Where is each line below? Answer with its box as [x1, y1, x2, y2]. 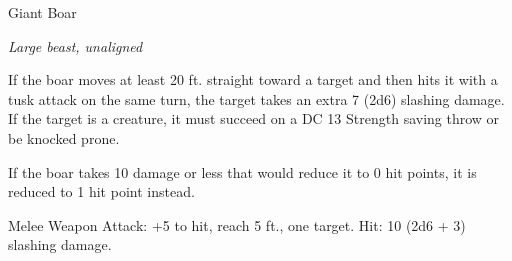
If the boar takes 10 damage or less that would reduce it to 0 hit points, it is [8, 161, 477, 182]
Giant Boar [8, 2, 77, 22]
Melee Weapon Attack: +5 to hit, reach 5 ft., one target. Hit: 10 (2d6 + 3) [8, 214, 466, 235]
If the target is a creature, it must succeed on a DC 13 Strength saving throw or [8, 108, 500, 129]
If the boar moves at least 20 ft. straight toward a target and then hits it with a [8, 69, 498, 90]
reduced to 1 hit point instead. [8, 181, 195, 202]
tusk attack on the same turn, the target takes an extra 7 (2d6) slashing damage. [8, 88, 505, 109]
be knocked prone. [8, 127, 120, 148]
